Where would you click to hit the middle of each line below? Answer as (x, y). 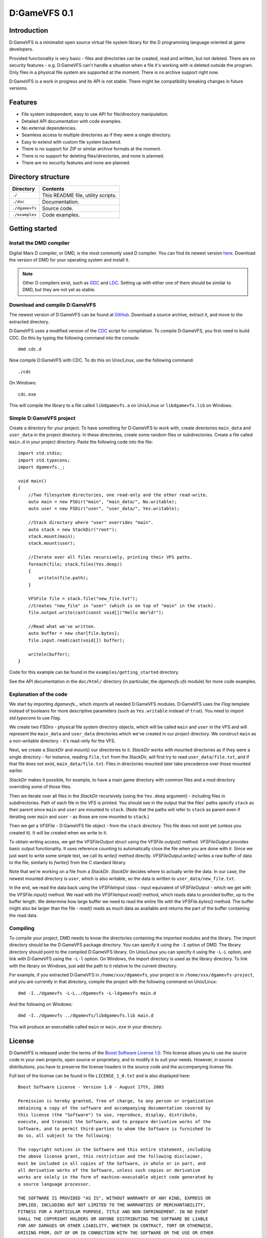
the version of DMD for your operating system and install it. (69, 260)
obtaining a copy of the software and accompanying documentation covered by (114, 1108)
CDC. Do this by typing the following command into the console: (74, 338)
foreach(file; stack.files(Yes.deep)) (75, 564)
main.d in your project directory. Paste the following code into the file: (81, 442)
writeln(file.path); (64, 578)
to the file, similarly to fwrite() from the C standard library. (68, 863)
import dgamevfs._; (42, 467)
